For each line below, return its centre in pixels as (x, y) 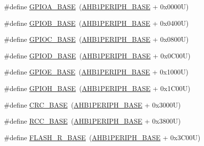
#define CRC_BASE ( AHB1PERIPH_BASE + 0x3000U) (92, 104)
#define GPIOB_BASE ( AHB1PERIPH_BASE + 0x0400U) (96, 23)
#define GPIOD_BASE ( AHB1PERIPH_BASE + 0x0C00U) (97, 55)
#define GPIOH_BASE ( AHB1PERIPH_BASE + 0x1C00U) (97, 88)
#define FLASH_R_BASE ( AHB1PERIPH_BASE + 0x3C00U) (102, 137)
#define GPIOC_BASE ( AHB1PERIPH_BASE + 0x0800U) (96, 39)
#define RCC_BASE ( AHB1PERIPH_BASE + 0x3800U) (92, 121)
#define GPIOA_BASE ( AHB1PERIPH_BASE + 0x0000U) (96, 6)
